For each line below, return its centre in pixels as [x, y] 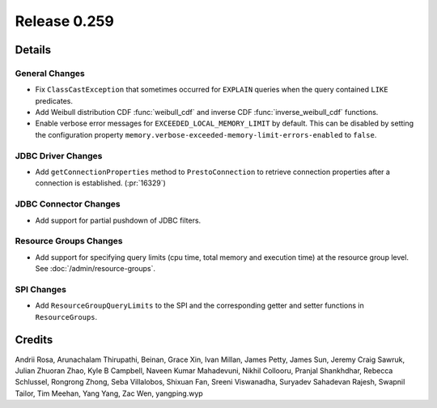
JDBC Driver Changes [59, 155]
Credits [34, 340]
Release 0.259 [65, 21]
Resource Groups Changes [69, 241]
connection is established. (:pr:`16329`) [100, 183]
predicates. [54, 100]
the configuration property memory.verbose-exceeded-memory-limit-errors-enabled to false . [206, 134]
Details [33, 50]
